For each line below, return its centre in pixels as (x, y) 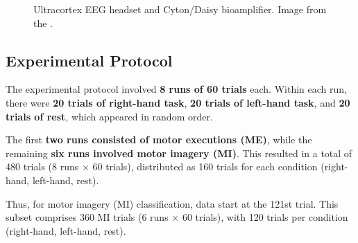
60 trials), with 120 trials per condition (265, 217)
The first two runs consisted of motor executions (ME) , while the (159, 139)
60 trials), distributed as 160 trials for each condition (205, 166)
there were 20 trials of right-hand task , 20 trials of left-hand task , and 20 (178, 102)
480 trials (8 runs (42, 166)
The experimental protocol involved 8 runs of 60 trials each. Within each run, (176, 89)
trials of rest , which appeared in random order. (109, 116)
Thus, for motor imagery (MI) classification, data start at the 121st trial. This (172, 203)
